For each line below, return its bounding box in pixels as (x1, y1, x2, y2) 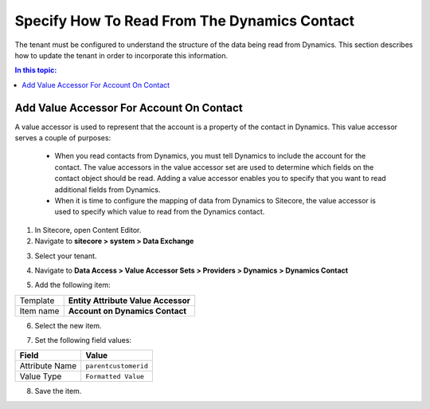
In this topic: (14, 65, 57, 75)
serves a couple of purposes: (14, 133, 111, 143)
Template (19, 295, 55, 306)
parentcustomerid (85, 361, 149, 370)
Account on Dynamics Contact (68, 305, 187, 317)
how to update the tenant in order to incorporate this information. (14, 50, 229, 60)
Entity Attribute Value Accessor (68, 295, 191, 306)
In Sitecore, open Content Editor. (34, 225, 142, 234)
